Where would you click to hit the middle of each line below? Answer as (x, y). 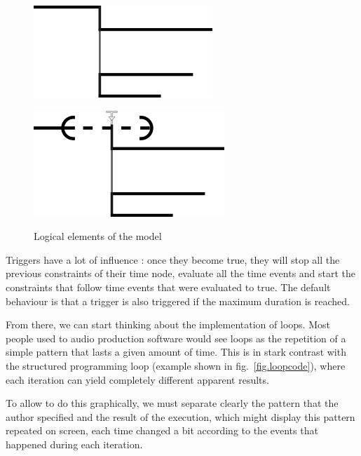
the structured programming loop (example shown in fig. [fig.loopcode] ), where (176, 365)
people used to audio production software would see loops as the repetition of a (176, 338)
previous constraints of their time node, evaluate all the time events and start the (181, 273)
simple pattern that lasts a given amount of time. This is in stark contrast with (176, 352)
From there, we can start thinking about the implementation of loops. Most (168, 324)
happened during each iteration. (74, 444)
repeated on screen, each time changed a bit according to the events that (162, 430)
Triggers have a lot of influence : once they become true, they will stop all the (173, 259)
